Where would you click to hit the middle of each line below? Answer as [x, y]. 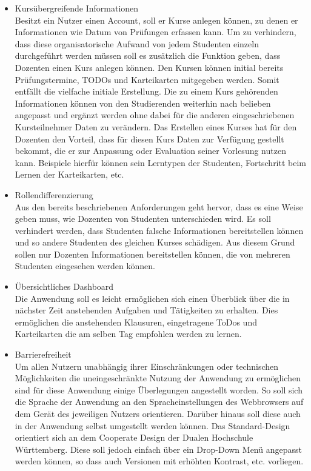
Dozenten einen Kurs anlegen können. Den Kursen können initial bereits [149, 67]
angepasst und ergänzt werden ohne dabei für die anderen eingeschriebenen [155, 115]
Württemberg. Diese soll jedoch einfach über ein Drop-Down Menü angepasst [158, 449]
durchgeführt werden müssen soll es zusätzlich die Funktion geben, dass [148, 55]
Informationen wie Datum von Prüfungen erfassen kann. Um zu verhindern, [155, 32]
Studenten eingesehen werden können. [85, 266]
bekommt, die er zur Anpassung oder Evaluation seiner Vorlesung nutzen [150, 151]
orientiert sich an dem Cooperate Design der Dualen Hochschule [134, 437]
